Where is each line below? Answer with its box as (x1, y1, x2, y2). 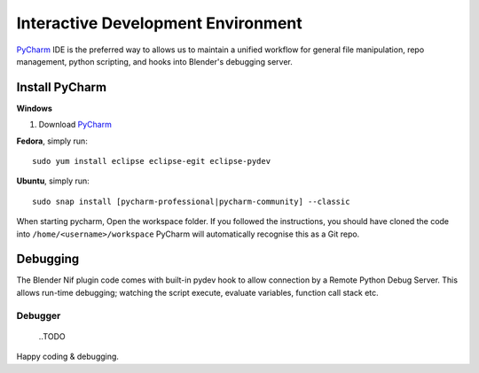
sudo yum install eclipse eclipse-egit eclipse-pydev (32, 156, 271, 167)
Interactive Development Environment (16, 13, 303, 33)
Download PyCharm (38, 120, 113, 130)
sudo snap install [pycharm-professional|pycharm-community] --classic (32, 196, 350, 206)
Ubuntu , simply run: (16, 175, 90, 186)
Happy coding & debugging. (16, 351, 120, 362)
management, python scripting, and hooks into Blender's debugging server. (16, 56, 293, 66)
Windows (16, 103, 52, 113)
